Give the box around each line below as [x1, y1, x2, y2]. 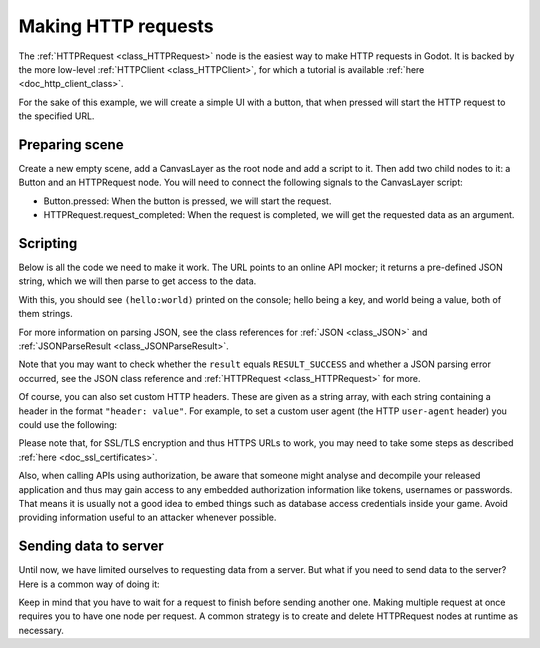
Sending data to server [18, 538, 164, 555]
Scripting [18, 235, 78, 252]
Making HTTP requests [18, 15, 214, 37]
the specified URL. [18, 110, 95, 122]
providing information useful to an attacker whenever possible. [18, 511, 277, 524]
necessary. [18, 624, 65, 636]
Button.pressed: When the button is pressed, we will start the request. [43, 195, 332, 207]
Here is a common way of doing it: [18, 578, 160, 590]
